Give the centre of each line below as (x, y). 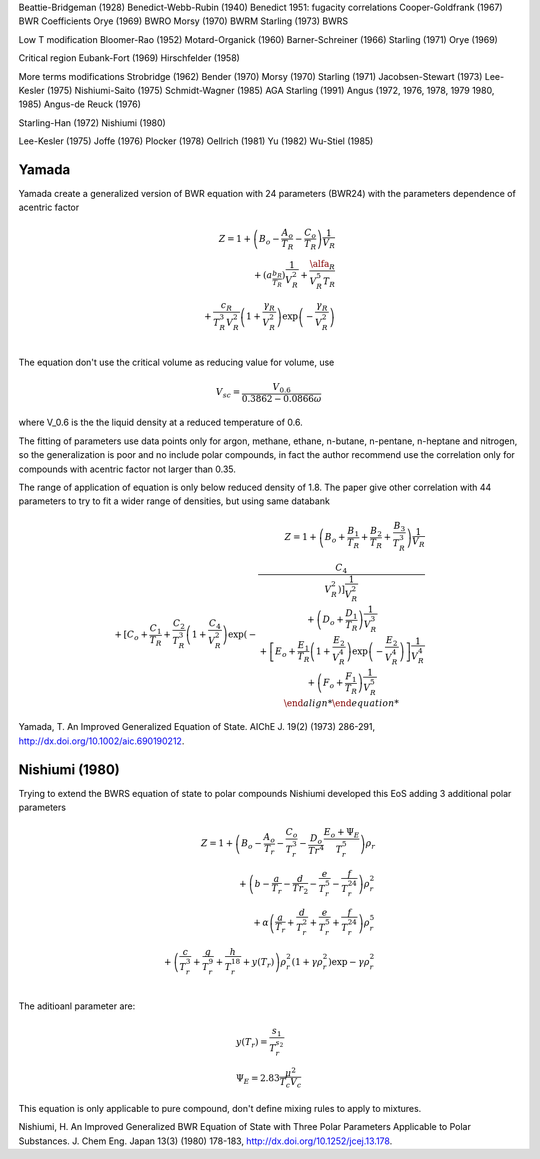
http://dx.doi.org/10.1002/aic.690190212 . (101, 741)
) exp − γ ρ (349, 962)
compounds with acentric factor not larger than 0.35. (127, 469)
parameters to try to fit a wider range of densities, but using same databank (174, 501)
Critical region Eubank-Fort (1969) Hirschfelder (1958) (129, 58)
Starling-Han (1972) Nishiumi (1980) (92, 122)
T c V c (290, 1083)
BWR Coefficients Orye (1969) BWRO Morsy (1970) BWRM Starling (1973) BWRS (183, 21)
